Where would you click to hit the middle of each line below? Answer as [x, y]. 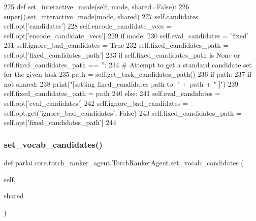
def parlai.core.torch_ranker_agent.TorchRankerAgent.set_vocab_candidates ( [124, 162]
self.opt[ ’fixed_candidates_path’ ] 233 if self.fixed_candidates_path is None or [122, 54]
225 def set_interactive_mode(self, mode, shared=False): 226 [96, 6]
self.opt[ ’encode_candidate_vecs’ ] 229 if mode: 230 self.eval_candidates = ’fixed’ [126, 35]
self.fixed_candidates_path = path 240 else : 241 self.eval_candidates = [112, 93]
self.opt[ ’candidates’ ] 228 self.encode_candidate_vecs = [88, 26]
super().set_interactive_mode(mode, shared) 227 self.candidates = [105, 16]
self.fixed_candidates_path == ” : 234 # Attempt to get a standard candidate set [128, 64]
